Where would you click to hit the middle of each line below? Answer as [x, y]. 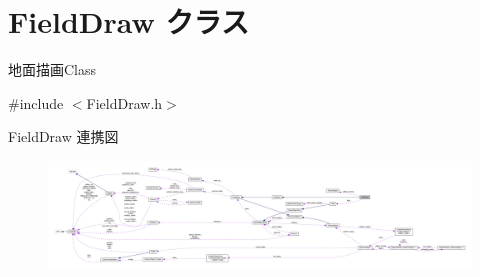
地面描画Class [52, 69]
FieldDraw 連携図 [63, 136]
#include [36, 102]
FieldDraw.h [124, 102]
